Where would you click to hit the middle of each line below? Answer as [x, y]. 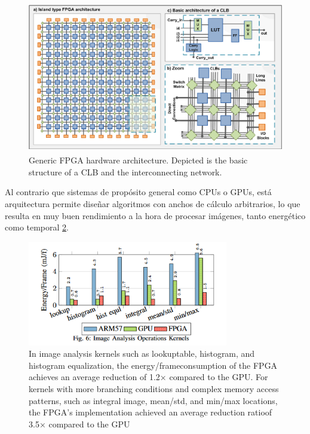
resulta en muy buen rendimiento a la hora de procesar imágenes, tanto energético [155, 215]
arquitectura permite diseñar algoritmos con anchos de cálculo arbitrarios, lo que [153, 203]
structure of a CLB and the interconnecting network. [125, 172]
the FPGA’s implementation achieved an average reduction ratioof [151, 412]
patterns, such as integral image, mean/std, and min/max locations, [153, 400]
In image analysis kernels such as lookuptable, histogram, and [142, 353]
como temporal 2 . [37, 227]
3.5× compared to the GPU [79, 424]
